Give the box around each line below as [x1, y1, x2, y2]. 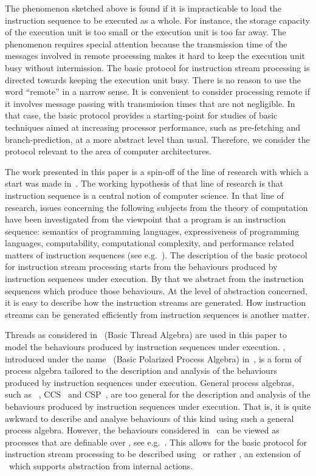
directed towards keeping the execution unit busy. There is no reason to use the [5, 73, 301, 86]
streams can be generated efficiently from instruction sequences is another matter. [5, 308, 310, 320]
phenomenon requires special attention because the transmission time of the [5, 37, 287, 50]
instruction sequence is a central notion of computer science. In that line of [5, 188, 284, 201]
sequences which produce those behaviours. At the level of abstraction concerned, [5, 284, 307, 297]
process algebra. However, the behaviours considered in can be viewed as [5, 424, 280, 436]
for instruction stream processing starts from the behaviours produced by [5, 260, 278, 273]
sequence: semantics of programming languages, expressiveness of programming [5, 224, 300, 237]
